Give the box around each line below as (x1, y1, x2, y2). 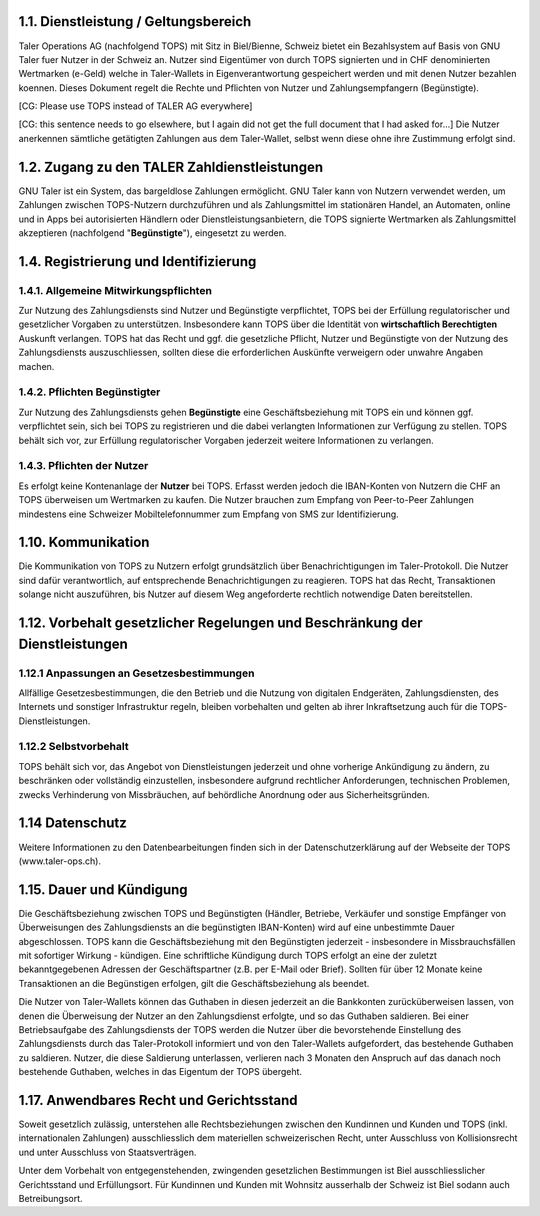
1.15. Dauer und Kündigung (18, 881, 189, 898)
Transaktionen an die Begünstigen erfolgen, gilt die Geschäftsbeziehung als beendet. (18, 977, 370, 989)
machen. (18, 360, 55, 372)
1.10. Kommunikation (18, 534, 150, 551)
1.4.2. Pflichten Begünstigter (18, 385, 161, 399)
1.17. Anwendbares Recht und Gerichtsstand (18, 1091, 299, 1109)
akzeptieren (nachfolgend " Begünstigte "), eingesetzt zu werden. (18, 226, 287, 239)
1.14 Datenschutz (18, 815, 127, 832)
